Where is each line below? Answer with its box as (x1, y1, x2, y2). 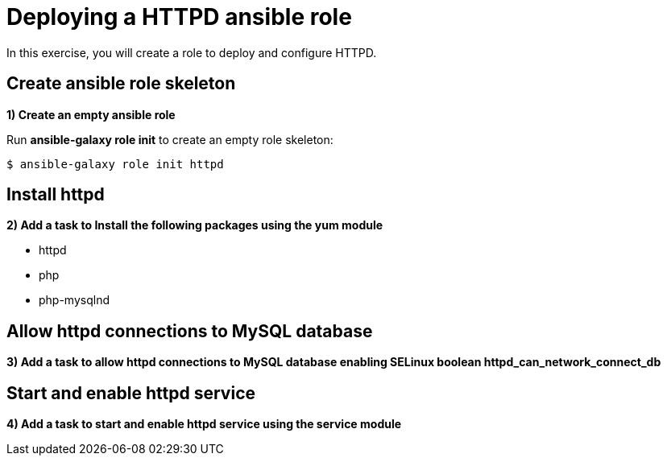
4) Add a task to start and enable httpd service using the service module (6, 417, 402, 431)
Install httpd (6, 184, 105, 205)
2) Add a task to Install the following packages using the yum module (6, 218, 383, 233)
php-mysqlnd (39, 293, 110, 307)
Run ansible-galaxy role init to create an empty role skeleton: (6, 132, 333, 146)
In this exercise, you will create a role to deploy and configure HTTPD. (6, 45, 377, 60)
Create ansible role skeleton (6, 73, 236, 94)
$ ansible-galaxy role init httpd (6, 157, 224, 171)
